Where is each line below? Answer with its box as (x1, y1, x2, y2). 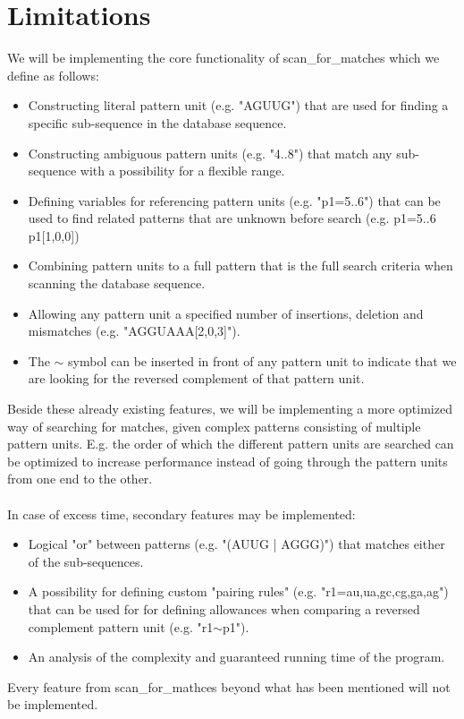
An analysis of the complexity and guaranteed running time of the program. (28, 647, 445, 666)
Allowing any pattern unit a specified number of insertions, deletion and (28, 304, 424, 322)
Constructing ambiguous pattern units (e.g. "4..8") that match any (28, 143, 392, 162)
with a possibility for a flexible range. (80, 161, 285, 180)
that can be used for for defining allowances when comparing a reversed (28, 599, 420, 618)
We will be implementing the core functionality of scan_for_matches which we (7, 48, 440, 67)
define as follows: (7, 65, 99, 84)
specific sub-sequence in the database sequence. (28, 113, 287, 132)
